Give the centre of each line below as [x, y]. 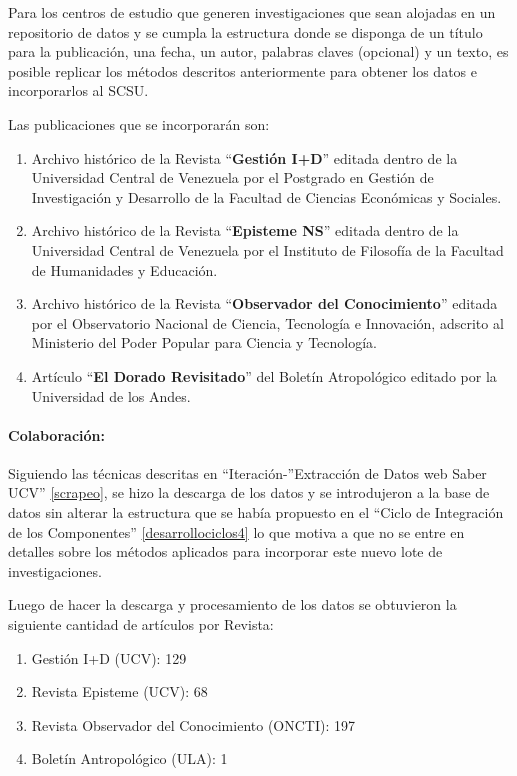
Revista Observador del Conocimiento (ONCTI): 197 [193, 724]
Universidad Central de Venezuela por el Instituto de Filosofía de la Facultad [267, 249]
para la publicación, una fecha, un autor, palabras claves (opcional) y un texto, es [258, 51]
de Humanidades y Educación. [124, 269]
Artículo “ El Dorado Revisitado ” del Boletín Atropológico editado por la [264, 375]
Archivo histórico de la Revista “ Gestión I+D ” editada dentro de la [244, 157]
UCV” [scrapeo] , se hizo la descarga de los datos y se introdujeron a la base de [249, 492]
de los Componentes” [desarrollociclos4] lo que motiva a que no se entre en [236, 531]
